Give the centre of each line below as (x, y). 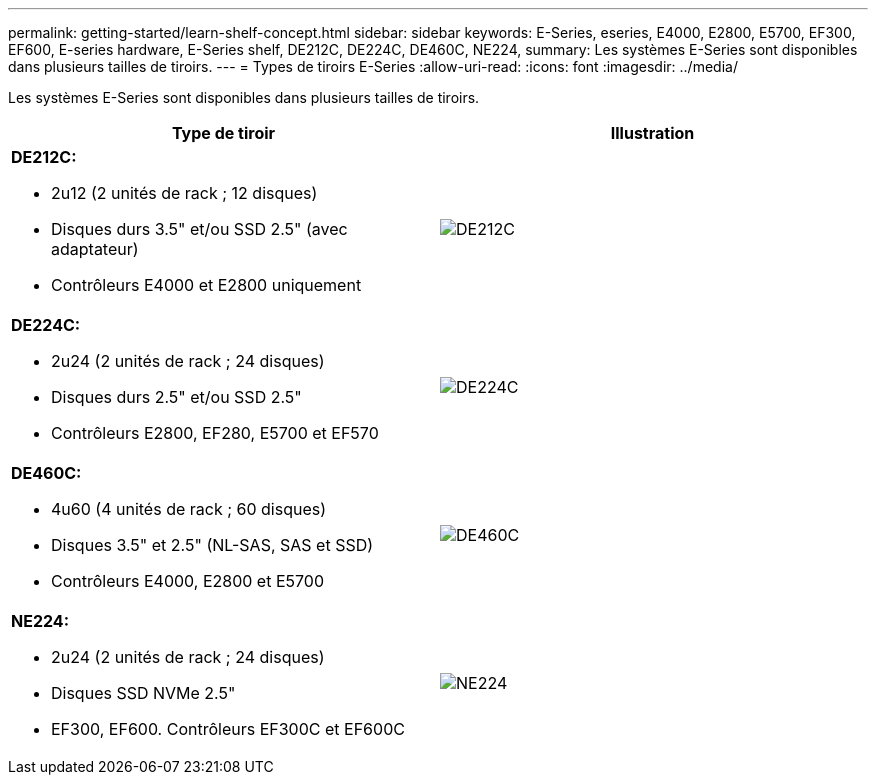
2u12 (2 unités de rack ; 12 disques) (184, 193)
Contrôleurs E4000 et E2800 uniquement (206, 285)
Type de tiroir (223, 133)
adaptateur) (95, 249)
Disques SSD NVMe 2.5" (143, 693)
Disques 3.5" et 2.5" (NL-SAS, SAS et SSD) (212, 545)
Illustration (652, 133)
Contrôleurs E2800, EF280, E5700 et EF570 (215, 433)
